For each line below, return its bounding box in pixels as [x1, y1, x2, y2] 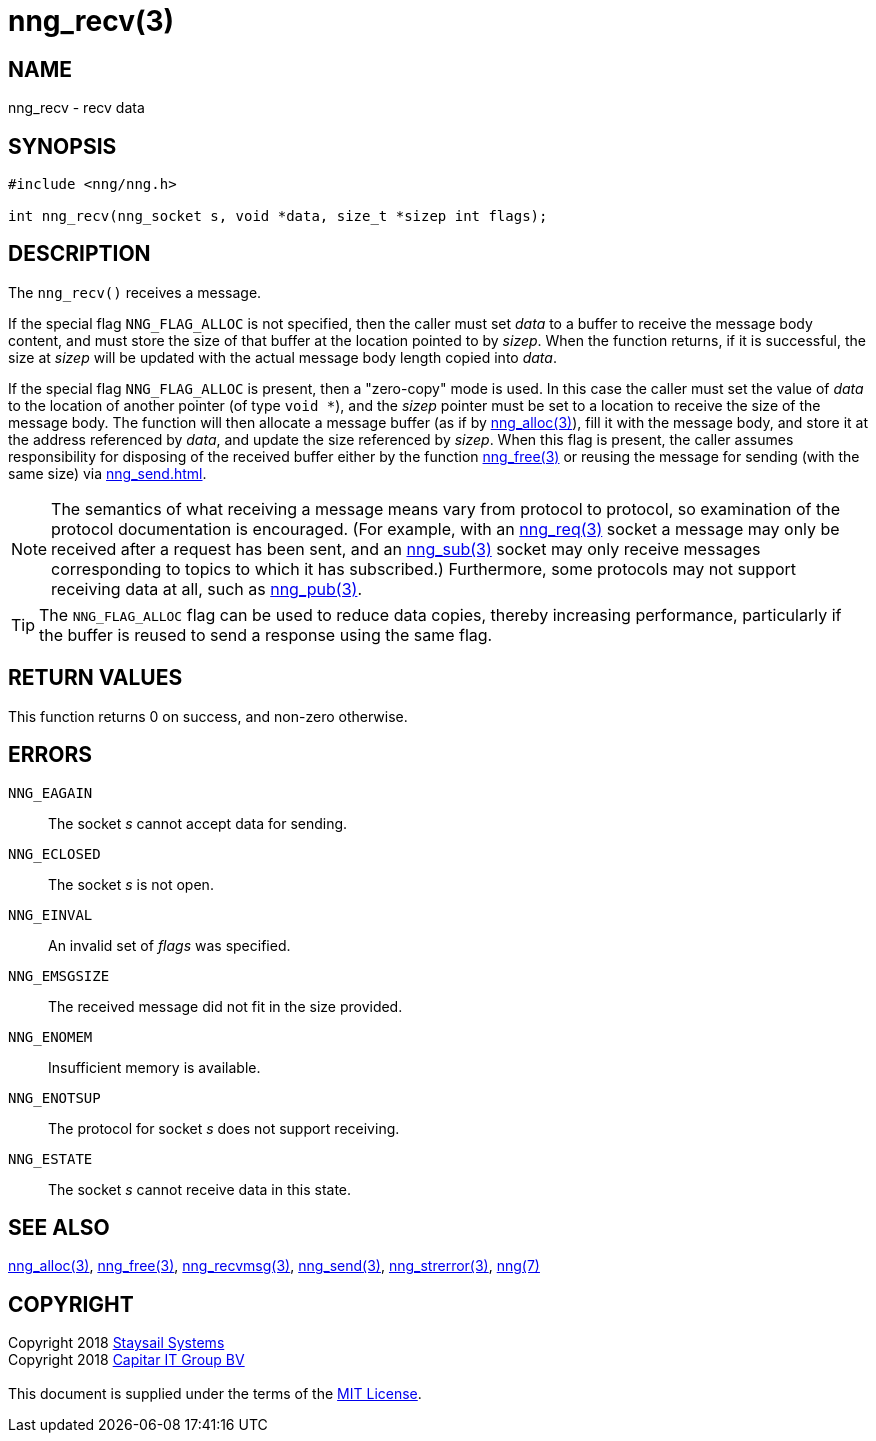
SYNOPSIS [8, 133, 117, 159]
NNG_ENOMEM [8, 1028, 93, 1045]
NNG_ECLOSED [8, 845, 101, 862]
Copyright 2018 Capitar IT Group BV [8, 1351, 245, 1369]
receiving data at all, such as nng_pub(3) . [51, 578, 362, 599]
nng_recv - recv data [8, 99, 145, 117]
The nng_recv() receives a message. [8, 283, 262, 301]
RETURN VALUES [8, 665, 183, 691]
